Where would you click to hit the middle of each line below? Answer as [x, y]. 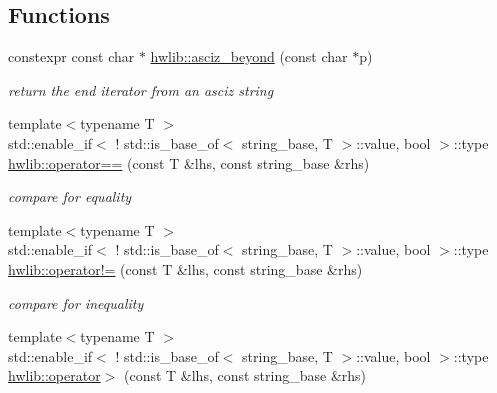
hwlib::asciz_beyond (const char [249, 56]
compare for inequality [76, 302]
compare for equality [70, 196]
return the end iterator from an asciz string [141, 89]
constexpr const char [71, 56]
